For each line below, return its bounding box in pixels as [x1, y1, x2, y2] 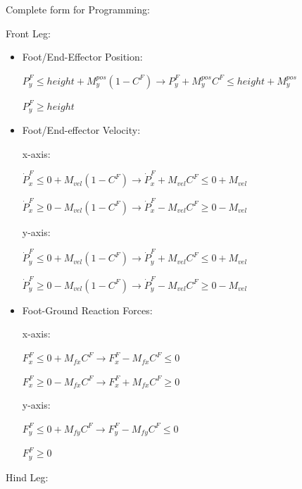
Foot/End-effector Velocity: [22, 123, 141, 137]
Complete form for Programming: [6, 2, 150, 16]
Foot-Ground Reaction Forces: [22, 302, 153, 317]
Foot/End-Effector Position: [22, 49, 143, 64]
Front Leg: [6, 25, 51, 40]
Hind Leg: [6, 469, 49, 484]
